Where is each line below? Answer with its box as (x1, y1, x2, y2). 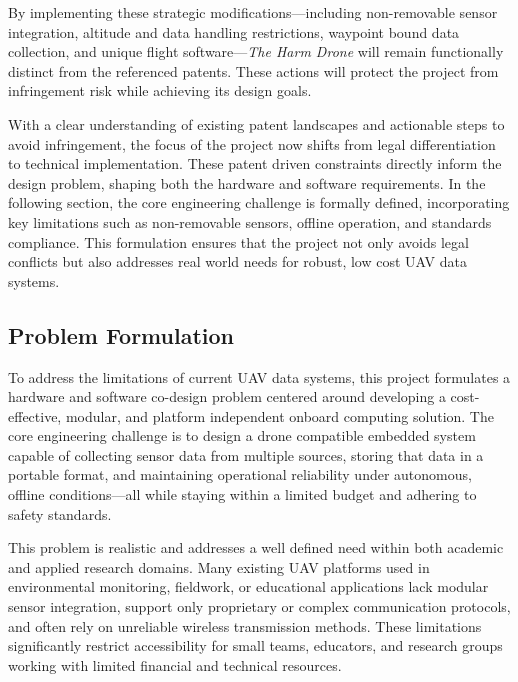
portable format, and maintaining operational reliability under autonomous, (8, 464, 472, 485)
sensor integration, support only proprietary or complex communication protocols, (8, 596, 511, 617)
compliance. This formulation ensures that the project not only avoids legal (8, 231, 469, 252)
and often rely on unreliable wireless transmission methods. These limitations (8, 615, 482, 636)
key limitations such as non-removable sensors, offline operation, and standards (8, 211, 492, 232)
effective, (8, 405, 62, 426)
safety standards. (8, 503, 112, 524)
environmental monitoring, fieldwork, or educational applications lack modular (8, 576, 489, 597)
